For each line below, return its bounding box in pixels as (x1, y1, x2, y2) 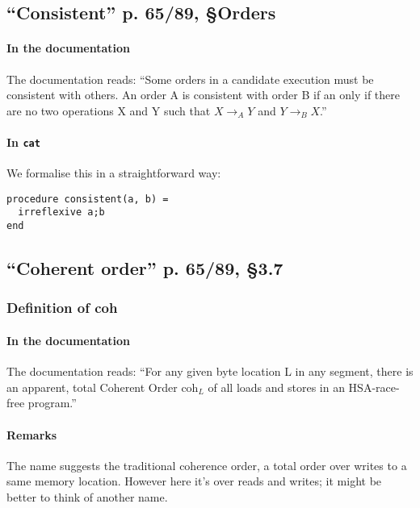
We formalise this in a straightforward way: (6, 164, 221, 181)
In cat (6, 133, 40, 150)
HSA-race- (348, 378, 400, 395)
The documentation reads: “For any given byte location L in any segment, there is (6, 363, 414, 380)
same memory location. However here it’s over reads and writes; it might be (6, 473, 382, 489)
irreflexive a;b (18, 206, 105, 219)
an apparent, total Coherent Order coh (6, 378, 199, 395)
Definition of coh (6, 298, 118, 318)
